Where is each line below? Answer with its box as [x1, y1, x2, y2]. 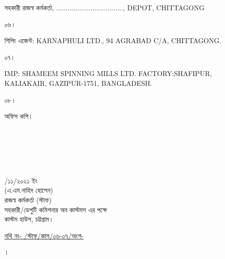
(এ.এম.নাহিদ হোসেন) [4, 185, 53, 195]
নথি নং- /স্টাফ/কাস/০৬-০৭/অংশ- [4, 230, 84, 240]
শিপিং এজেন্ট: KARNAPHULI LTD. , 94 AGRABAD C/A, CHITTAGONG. [4, 35, 222, 46]
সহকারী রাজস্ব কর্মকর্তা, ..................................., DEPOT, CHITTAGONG [4, 2, 204, 12]
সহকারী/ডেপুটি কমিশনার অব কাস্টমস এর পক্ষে [4, 204, 107, 214]
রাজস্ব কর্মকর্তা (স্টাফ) [4, 194, 52, 205]
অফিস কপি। [4, 111, 33, 121]
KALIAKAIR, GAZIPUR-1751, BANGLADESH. [4, 78, 152, 88]
